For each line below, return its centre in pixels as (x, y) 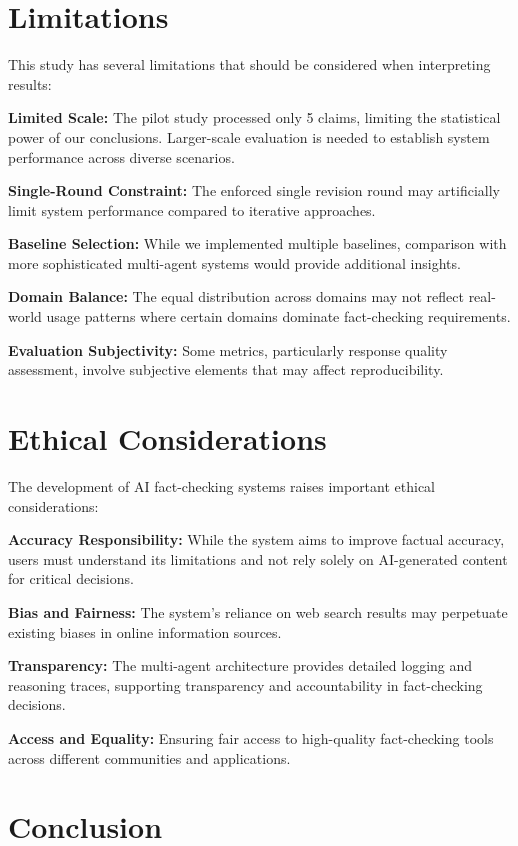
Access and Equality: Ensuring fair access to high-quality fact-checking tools (251, 737)
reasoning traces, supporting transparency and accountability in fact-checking (245, 684)
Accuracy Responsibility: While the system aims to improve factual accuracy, (256, 539)
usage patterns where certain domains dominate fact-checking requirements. (278, 316)
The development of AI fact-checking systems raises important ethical (222, 485)
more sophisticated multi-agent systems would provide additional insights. (234, 262)
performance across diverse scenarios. (121, 156)
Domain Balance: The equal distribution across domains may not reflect (236, 296)
